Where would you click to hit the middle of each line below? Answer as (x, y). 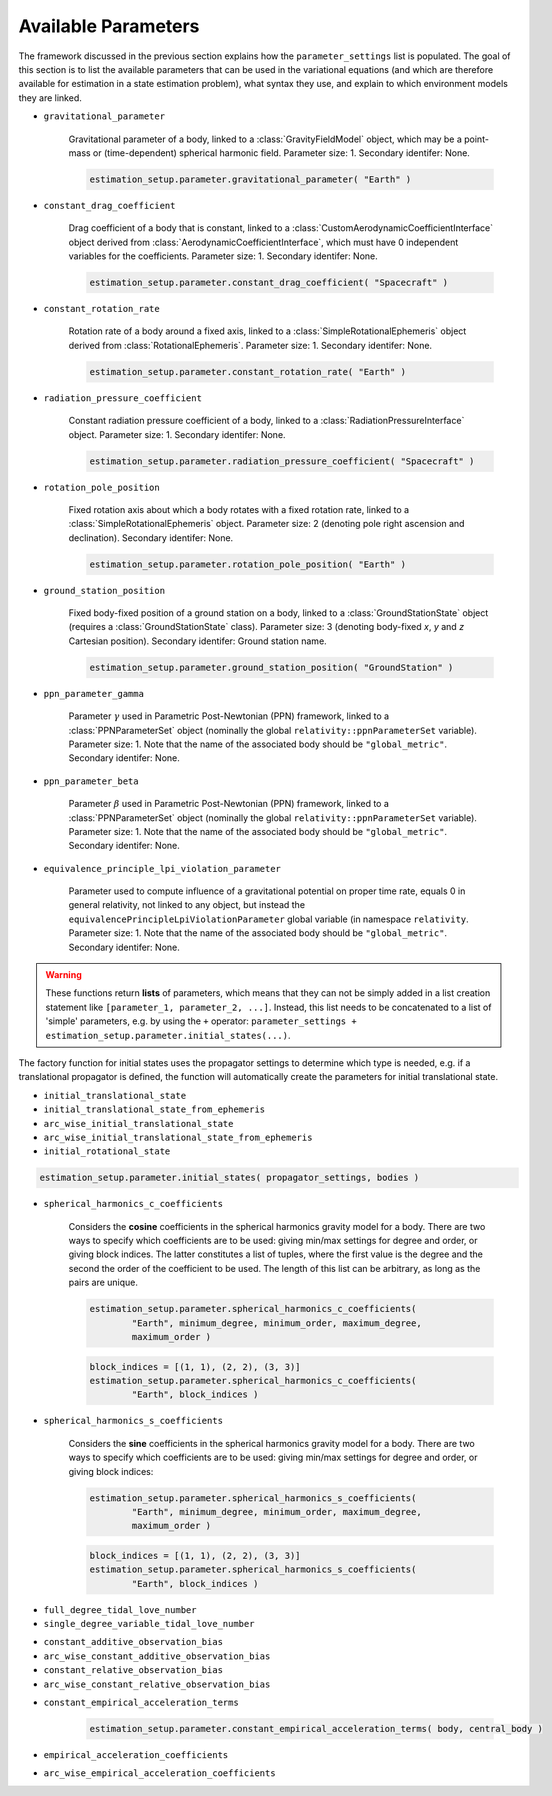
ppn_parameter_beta (91, 781)
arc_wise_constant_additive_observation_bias (157, 1656)
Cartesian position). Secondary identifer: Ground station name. (197, 641)
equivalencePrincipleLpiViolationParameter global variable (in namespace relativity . (268, 919)
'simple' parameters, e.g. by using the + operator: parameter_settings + (201, 1021)
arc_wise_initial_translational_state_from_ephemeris (178, 1137)
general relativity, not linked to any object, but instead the (186, 905)
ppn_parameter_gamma (94, 693)
